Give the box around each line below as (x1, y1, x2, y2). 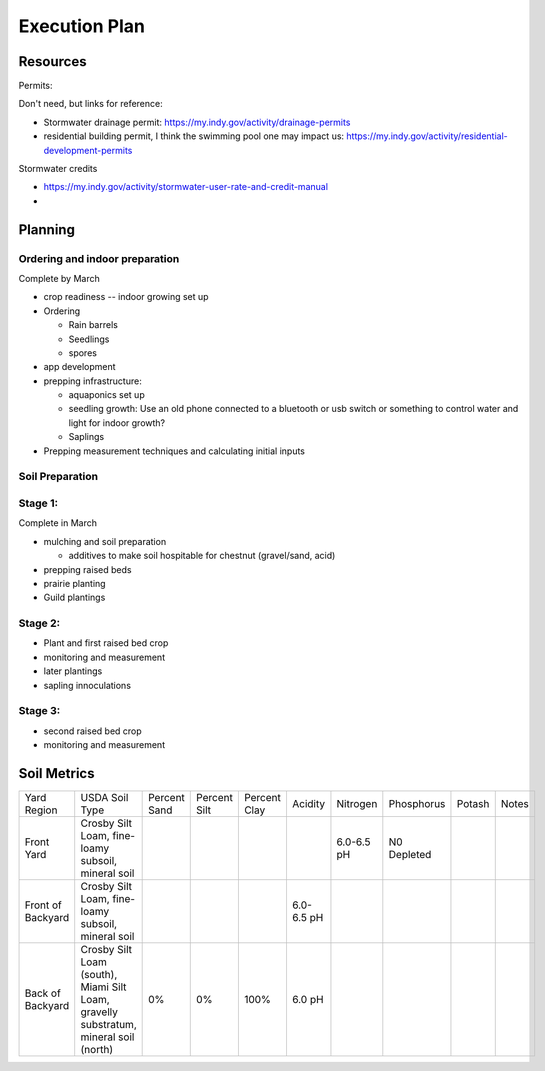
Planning (18, 221, 75, 238)
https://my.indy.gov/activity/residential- (346, 130, 509, 142)
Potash (456, 797, 490, 811)
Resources (18, 53, 87, 70)
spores (68, 346, 97, 359)
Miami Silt (80, 980, 127, 994)
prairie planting (43, 577, 106, 589)
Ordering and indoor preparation (18, 251, 180, 265)
